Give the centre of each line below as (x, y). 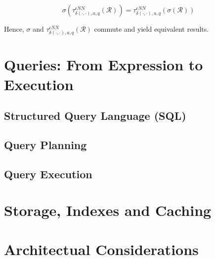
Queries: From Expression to (104, 65)
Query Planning (45, 144)
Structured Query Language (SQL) (95, 116)
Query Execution (48, 174)
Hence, (14, 29)
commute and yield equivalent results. (151, 29)
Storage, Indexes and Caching (108, 210)
